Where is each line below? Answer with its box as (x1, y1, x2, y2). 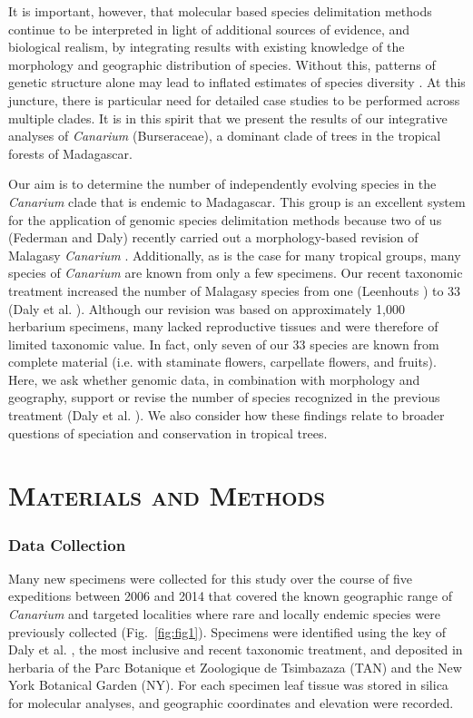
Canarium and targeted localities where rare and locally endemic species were (8, 605, 440, 624)
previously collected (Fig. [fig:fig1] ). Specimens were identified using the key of (8, 622, 446, 641)
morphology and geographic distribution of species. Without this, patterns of (8, 54, 436, 74)
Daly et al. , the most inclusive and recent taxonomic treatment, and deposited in (8, 640, 463, 659)
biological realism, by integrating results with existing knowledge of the (8, 37, 405, 56)
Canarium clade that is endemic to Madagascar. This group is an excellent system (8, 192, 466, 211)
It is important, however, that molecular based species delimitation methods (8, 2, 432, 20)
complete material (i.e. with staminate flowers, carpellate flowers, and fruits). (8, 352, 437, 371)
